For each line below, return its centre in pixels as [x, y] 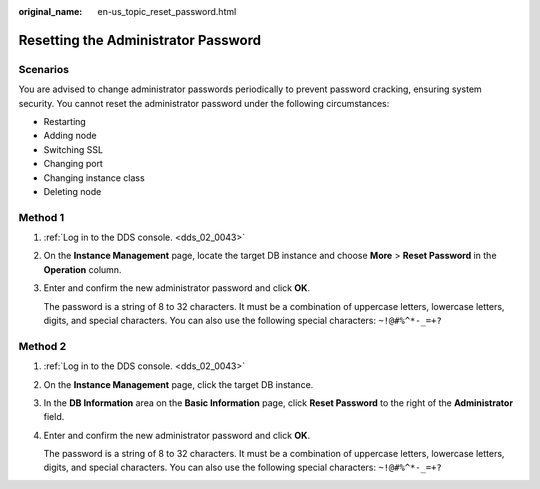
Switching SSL [73, 149]
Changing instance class [94, 177]
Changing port [73, 164]
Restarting [65, 121]
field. [54, 417]
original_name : [50, 11]
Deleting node [72, 191]
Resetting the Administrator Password [140, 40]
